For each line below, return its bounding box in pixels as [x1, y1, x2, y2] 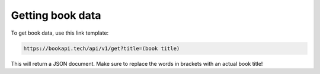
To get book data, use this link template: [11, 29, 109, 36]
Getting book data [11, 9, 101, 22]
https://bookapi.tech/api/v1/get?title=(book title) [23, 45, 180, 52]
